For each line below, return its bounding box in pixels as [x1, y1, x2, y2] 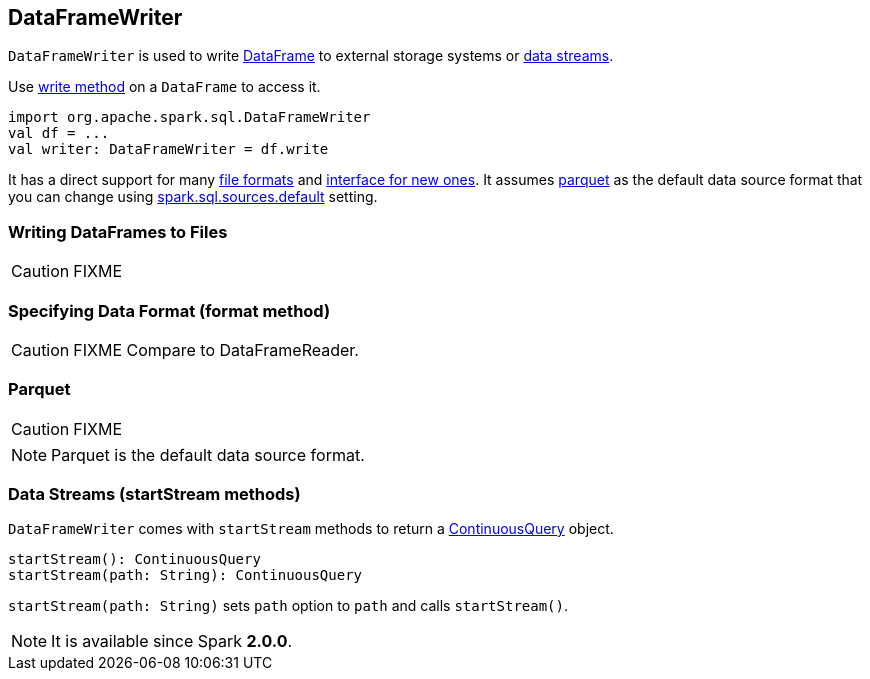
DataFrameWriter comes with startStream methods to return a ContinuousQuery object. [8, 520, 614, 538]
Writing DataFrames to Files [8, 221, 228, 242]
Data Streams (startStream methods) [8, 484, 301, 505]
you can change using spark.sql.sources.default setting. [8, 188, 378, 206]
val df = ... [8, 125, 110, 142]
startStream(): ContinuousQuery [8, 551, 261, 568]
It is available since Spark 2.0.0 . [51, 631, 293, 652]
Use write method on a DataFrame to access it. [8, 78, 321, 96]
